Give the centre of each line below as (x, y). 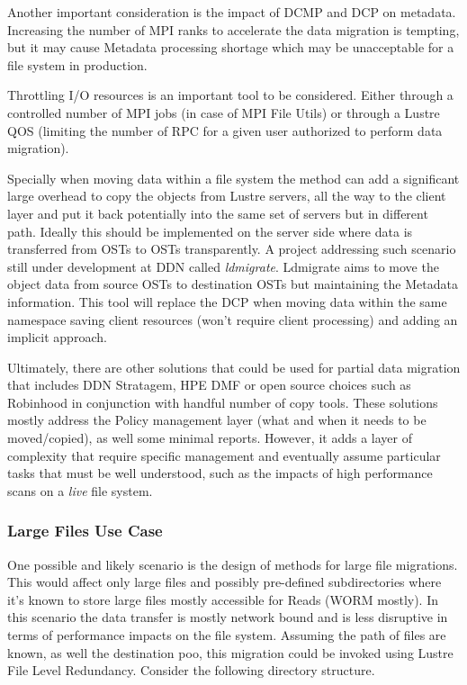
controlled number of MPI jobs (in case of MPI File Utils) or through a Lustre (224, 112)
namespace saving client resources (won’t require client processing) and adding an (233, 319)
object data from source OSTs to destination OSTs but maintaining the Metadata (233, 284)
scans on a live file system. (80, 490)
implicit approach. (57, 337)
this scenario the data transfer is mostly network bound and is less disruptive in (228, 617)
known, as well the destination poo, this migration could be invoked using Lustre (230, 652)
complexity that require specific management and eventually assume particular (224, 455)
